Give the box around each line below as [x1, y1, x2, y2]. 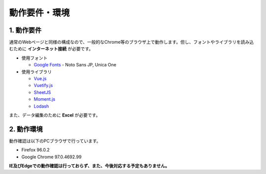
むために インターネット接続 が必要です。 [9, 46, 94, 52]
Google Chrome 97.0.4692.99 [21, 154, 82, 160]
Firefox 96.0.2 [21, 147, 50, 153]
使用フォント [21, 55, 48, 61]
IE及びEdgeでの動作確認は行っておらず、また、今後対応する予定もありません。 [9, 163, 170, 169]
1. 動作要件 [9, 26, 42, 34]
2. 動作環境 [9, 125, 43, 133]
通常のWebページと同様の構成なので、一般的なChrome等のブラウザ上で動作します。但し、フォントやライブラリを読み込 [9, 39, 254, 45]
